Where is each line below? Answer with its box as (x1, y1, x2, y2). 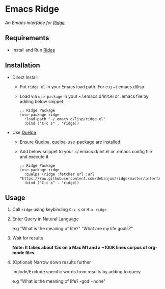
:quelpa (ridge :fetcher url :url (24, 172, 95, 177)
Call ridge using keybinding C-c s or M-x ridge (12, 207, 107, 212)
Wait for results (12, 235, 43, 241)
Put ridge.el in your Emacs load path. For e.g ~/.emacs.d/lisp (19, 83, 145, 89)
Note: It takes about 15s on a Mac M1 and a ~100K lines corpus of (12, 244, 147, 251)
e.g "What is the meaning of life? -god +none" (12, 278, 106, 284)
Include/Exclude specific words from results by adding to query (12, 269, 141, 275)
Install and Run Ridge (12, 47, 55, 53)
